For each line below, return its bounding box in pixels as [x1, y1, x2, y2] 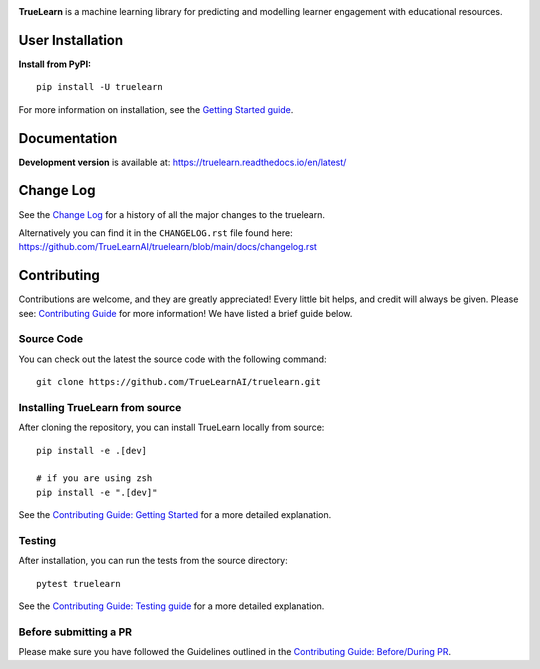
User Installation [18, 31, 124, 49]
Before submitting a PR [18, 625, 133, 639]
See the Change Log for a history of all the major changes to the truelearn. [18, 208, 325, 220]
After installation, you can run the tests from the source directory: [18, 555, 289, 567]
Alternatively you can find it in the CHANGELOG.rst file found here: [18, 226, 294, 239]
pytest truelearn [36, 578, 121, 589]
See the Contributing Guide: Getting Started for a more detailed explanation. [18, 509, 332, 521]
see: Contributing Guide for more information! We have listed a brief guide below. [18, 307, 353, 319]
